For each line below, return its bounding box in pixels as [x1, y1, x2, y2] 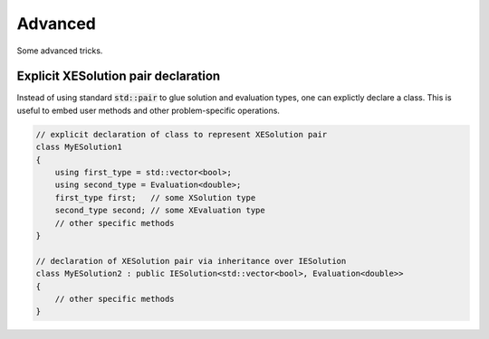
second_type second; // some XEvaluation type [54, 205, 266, 216]
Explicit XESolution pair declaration [16, 69, 221, 84]
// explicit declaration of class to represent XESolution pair [35, 129, 328, 139]
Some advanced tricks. [16, 45, 103, 56]
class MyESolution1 [35, 142, 122, 153]
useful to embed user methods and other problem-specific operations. [16, 105, 281, 116]
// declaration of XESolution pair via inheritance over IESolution [35, 256, 347, 266]
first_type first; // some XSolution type [54, 193, 256, 202]
